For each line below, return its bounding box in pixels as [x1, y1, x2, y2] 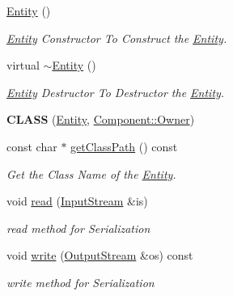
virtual [6, 57, 40, 74]
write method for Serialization [6, 273, 155, 290]
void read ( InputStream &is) [6, 192, 148, 209]
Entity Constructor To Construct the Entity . [6, 29, 227, 46]
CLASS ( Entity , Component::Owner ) [6, 111, 195, 128]
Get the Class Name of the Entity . [6, 165, 176, 182]
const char [6, 137, 57, 154]
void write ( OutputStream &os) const [6, 247, 193, 264]
